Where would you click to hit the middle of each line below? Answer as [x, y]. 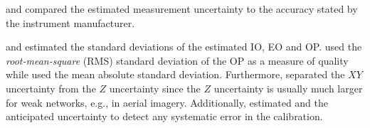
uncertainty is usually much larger [288, 88]
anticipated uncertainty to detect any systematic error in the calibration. [164, 116]
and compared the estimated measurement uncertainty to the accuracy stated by [182, 9]
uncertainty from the [51, 88]
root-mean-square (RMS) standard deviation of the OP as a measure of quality [177, 60]
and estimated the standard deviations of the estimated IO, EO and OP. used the [184, 47]
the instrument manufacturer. [70, 22]
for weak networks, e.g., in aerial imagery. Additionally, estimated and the [167, 102]
